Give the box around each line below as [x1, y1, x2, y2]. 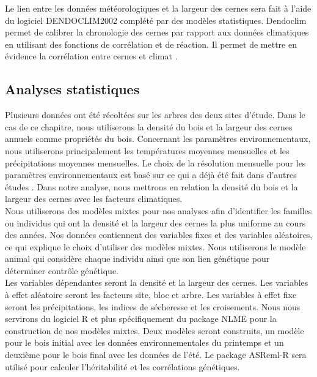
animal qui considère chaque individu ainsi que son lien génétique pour [5, 252, 270, 265]
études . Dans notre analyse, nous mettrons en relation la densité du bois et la [5, 180, 298, 193]
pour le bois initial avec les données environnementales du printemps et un [5, 336, 284, 349]
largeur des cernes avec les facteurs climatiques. [5, 192, 183, 205]
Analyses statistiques [5, 80, 140, 99]
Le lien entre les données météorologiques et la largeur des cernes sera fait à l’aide [5, 2, 312, 14]
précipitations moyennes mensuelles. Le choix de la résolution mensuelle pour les [5, 156, 306, 169]
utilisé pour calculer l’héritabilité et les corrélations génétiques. [5, 360, 240, 373]
